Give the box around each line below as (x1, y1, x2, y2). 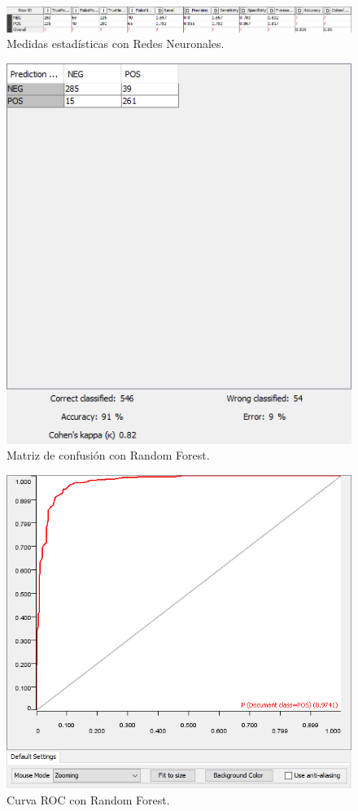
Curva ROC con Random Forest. (7, 791, 170, 808)
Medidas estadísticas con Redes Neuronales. (7, 35, 225, 52)
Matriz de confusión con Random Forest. (7, 447, 210, 464)
